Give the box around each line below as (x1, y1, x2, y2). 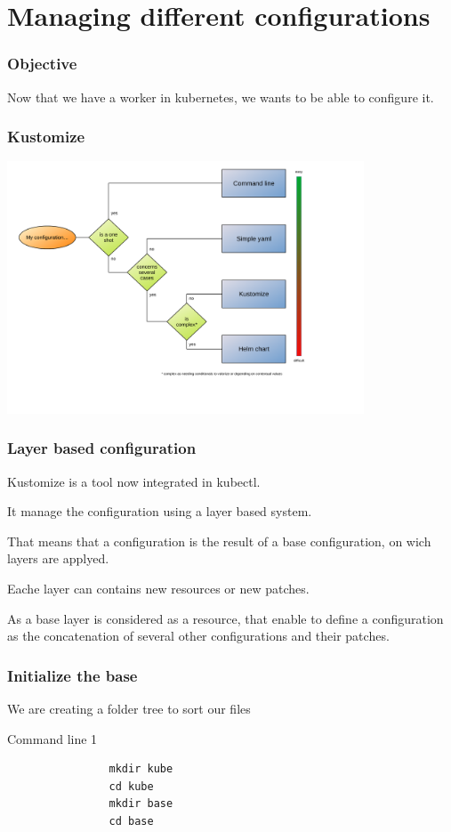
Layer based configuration (7, 437, 197, 459)
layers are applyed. (7, 549, 109, 568)
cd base (109, 815, 154, 828)
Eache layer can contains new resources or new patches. (7, 579, 310, 598)
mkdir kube (109, 763, 173, 776)
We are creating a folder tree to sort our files (7, 699, 251, 718)
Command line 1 (7, 729, 98, 747)
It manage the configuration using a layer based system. (7, 502, 312, 521)
